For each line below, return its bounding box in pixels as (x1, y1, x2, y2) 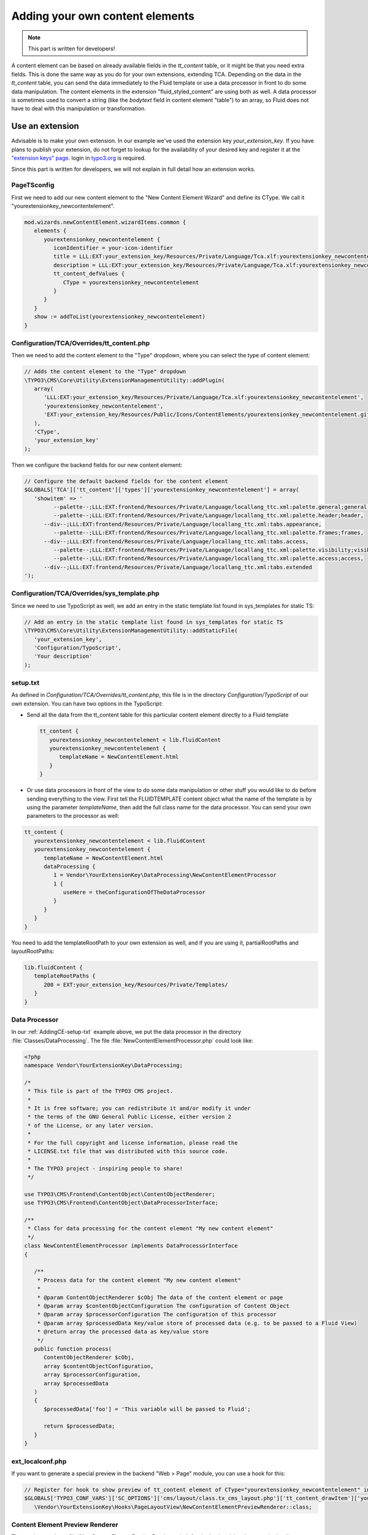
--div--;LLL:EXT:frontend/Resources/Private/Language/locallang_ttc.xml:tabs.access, (44, 538, 309, 545)
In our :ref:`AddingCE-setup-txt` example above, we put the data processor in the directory (11, 1028, 242, 1036)
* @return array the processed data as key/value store (37, 1328, 209, 1335)
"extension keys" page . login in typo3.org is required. (11, 154, 147, 161)
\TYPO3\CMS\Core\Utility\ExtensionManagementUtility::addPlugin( (24, 376, 225, 384)
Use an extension (11, 121, 79, 131)
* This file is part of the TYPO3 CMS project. (28, 1087, 174, 1095)
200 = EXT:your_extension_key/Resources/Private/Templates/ (44, 981, 228, 988)
